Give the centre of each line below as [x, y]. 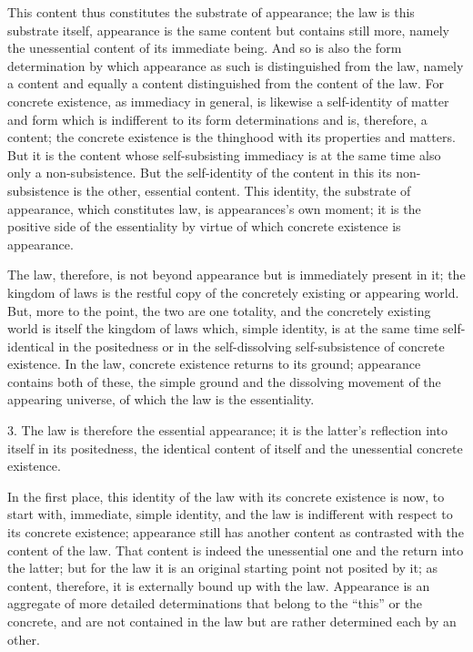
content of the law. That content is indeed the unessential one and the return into [236, 550]
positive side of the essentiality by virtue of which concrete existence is [204, 226]
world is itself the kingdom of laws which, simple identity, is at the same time [223, 328]
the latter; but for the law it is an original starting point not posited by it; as [223, 568]
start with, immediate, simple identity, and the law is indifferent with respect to [230, 514]
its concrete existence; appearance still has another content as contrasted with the [236, 532]
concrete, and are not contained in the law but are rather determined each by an [232, 621]
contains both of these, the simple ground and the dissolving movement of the [224, 381]
